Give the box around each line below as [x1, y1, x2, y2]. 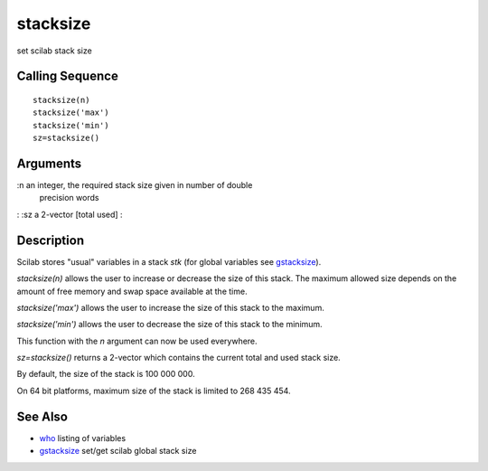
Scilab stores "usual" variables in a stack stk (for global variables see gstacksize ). [16, 256, 322, 267]
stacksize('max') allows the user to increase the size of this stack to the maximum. [16, 302, 324, 313]
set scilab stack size [16, 45, 92, 56]
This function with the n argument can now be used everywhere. [16, 335, 258, 346]
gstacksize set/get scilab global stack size [39, 446, 197, 457]
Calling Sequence [16, 69, 119, 84]
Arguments [16, 155, 82, 171]
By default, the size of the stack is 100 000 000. [16, 369, 195, 380]
